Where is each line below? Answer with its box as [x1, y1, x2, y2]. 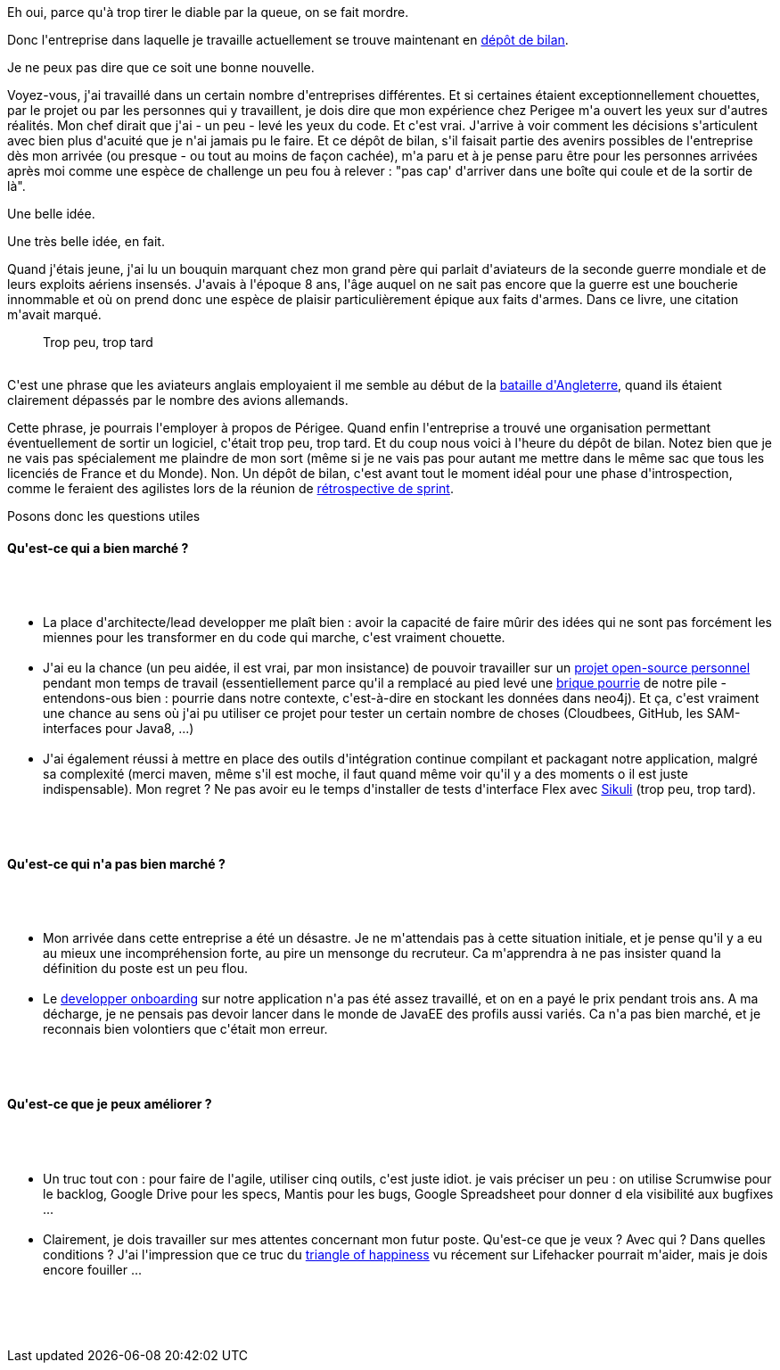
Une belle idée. [7, 206, 95, 221]
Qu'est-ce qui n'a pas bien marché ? [7, 855, 226, 871]
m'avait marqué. [7, 307, 102, 322]
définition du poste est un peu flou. [43, 961, 249, 977]
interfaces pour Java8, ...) [43, 721, 194, 737]
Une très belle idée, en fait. [7, 234, 165, 249]
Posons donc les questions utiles [7, 508, 201, 524]
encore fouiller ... [43, 1261, 143, 1277]
